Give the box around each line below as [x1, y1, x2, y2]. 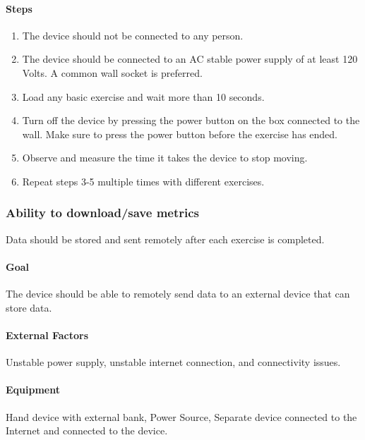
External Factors [6, 327, 89, 342]
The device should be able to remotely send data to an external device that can [6, 286, 350, 301]
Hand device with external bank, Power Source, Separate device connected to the [6, 409, 357, 424]
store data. [6, 300, 52, 314]
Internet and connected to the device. [6, 423, 168, 438]
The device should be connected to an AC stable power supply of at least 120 [22, 51, 358, 66]
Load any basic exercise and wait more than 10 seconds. [22, 89, 265, 104]
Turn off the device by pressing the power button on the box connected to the [22, 113, 360, 128]
